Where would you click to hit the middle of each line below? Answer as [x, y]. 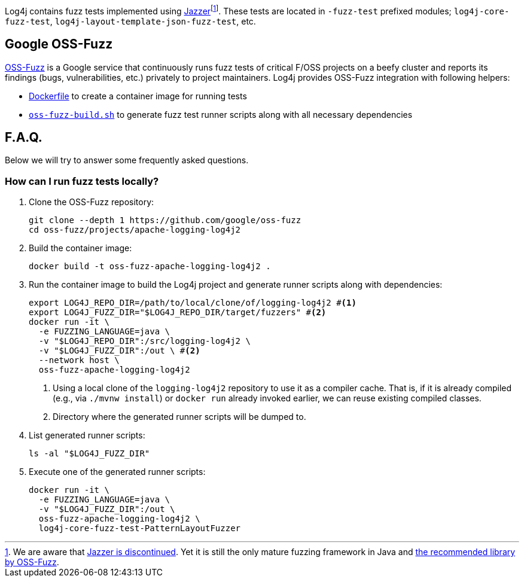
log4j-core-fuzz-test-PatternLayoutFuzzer [140, 528]
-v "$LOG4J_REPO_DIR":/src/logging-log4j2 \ [144, 341]
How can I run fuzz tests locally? [82, 181]
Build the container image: [80, 248]
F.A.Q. [24, 137]
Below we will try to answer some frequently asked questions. [127, 160]
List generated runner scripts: [87, 435]
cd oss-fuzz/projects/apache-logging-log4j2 [135, 230]
